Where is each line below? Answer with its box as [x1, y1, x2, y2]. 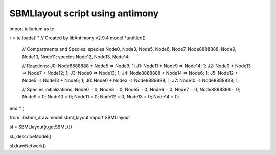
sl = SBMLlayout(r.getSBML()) [9, 124, 73, 130]
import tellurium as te [9, 25, 55, 32]
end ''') [9, 105, 25, 112]
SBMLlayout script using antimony [9, 8, 159, 19]
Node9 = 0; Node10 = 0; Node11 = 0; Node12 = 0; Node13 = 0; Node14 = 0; [22, 93, 179, 99]
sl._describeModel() [9, 133, 52, 140]
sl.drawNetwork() [9, 143, 47, 149]
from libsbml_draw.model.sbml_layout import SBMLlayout [9, 115, 130, 121]
